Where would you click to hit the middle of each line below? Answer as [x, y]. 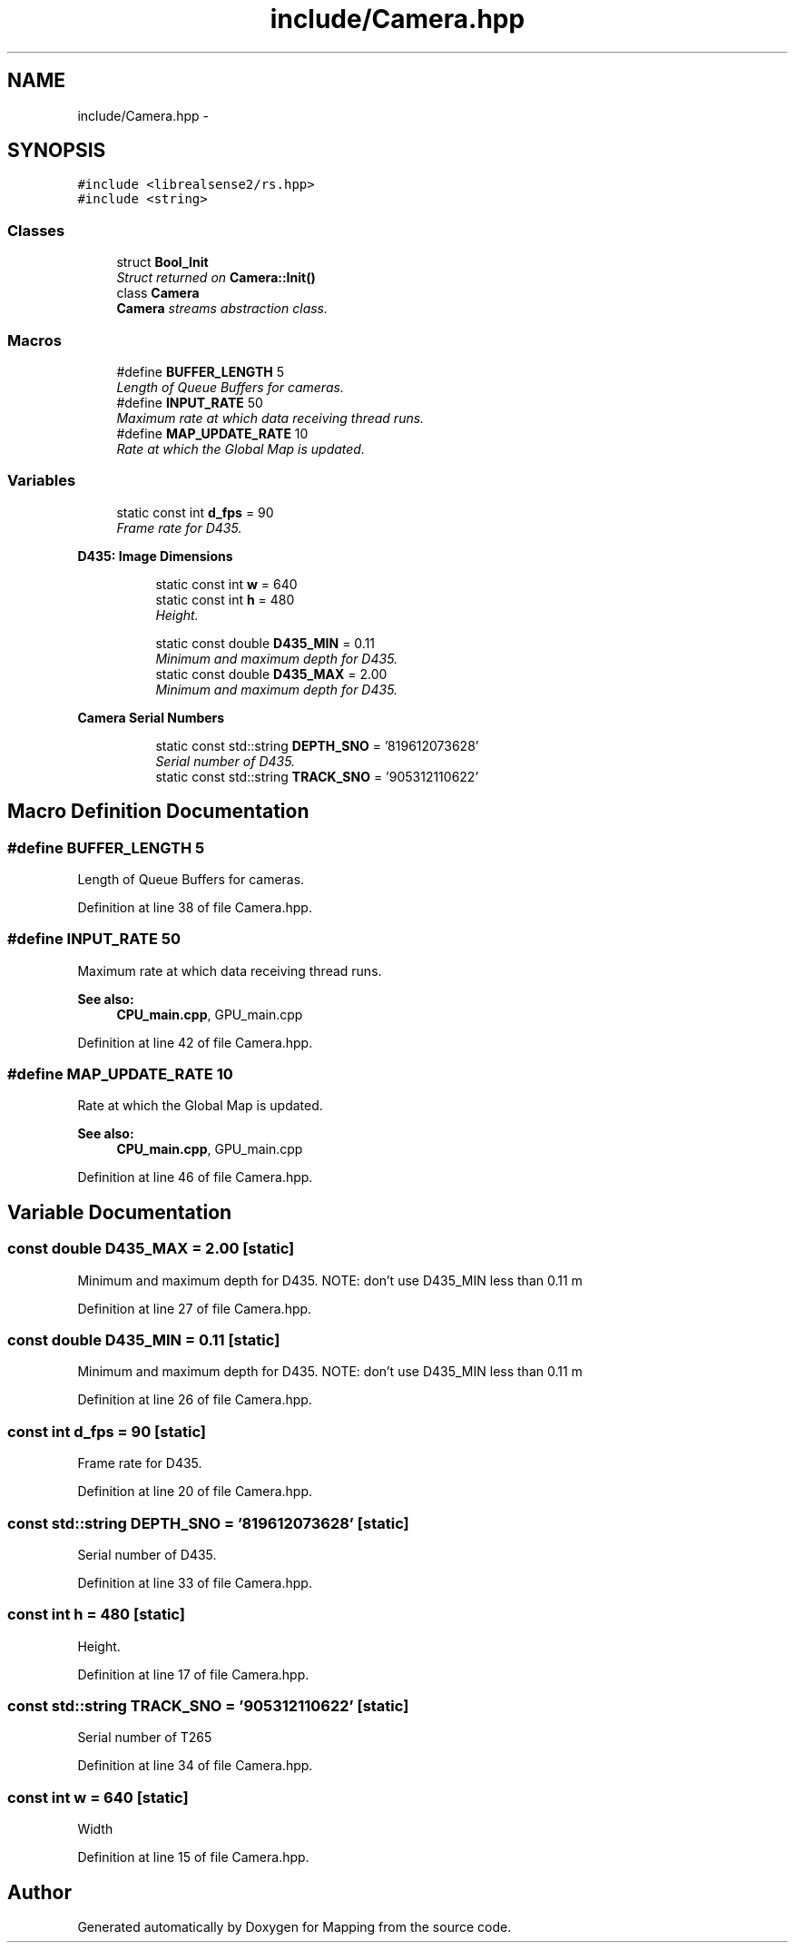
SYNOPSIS [57, 151]
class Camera [158, 293]
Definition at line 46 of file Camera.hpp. [195, 1177]
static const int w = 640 [226, 584]
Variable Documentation [120, 1212]
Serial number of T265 [145, 1738]
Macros [34, 340]
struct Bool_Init [162, 262]
